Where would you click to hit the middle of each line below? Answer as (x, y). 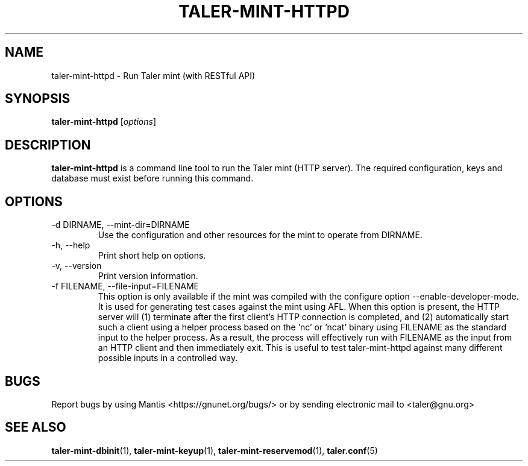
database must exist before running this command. (152, 178)
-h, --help (71, 245)
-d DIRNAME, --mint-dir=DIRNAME (121, 225)
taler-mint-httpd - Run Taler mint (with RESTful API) (153, 75)
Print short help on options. (152, 256)
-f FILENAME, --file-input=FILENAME (125, 286)
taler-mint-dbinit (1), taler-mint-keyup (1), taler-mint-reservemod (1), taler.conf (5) (215, 450)
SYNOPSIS (38, 99)
